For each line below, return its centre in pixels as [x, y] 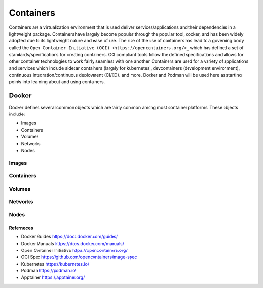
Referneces [21, 228]
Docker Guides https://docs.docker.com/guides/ [70, 237]
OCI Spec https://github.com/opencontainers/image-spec [79, 257]
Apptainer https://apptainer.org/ [53, 277]
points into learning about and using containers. [57, 82]
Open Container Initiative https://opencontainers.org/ [74, 250]
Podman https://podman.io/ [49, 271]
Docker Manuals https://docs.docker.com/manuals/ [73, 243]
